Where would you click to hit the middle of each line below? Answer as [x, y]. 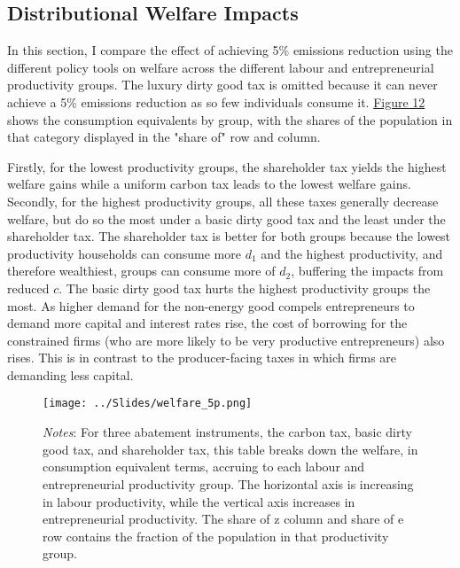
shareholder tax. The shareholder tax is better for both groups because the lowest [229, 236]
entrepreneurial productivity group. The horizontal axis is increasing [228, 483]
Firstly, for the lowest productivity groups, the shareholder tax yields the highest [227, 166]
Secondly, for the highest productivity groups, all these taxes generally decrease [223, 201]
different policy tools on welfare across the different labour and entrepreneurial [221, 67]
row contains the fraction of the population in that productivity [216, 536]
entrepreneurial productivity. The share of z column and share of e [223, 519]
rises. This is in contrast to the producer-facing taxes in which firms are [202, 358]
